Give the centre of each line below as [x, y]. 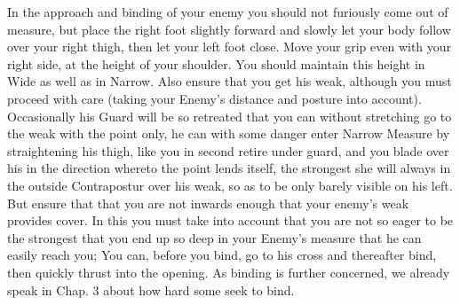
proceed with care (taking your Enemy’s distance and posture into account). [214, 98]
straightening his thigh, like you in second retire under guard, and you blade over [228, 150]
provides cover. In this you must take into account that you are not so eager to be [230, 220]
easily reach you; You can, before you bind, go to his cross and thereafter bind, [222, 255]
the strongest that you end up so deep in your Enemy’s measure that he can [214, 237]
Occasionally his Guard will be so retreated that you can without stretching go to [230, 116]
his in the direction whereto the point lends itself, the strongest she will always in [229, 168]
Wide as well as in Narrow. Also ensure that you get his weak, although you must [230, 81]
